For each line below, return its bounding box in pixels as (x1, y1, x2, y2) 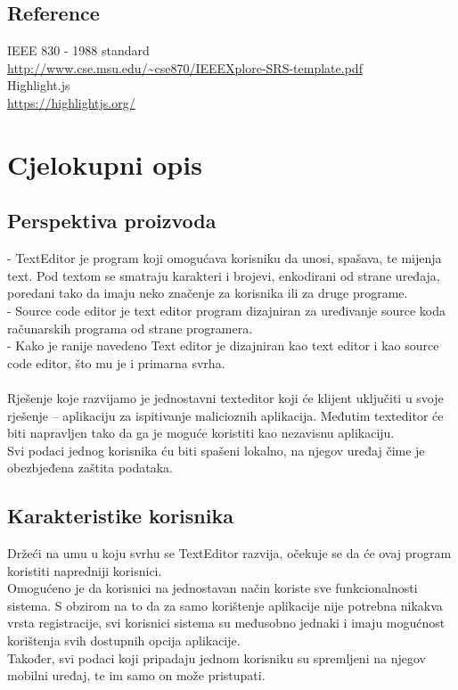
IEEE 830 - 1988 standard (7, 41, 150, 60)
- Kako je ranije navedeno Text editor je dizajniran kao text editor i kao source (7, 336, 439, 355)
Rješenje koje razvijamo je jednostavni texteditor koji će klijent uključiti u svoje (7, 388, 444, 407)
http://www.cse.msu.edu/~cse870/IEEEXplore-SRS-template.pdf (7, 58, 363, 77)
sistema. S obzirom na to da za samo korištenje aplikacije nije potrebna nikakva (7, 596, 443, 614)
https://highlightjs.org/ (7, 93, 135, 111)
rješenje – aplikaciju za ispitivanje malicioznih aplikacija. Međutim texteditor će (7, 406, 444, 424)
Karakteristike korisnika (7, 502, 233, 530)
